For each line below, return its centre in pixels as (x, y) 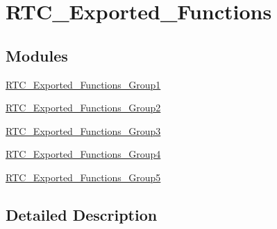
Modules (37, 55)
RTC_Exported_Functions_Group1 (83, 84)
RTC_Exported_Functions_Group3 (83, 130)
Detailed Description (82, 214)
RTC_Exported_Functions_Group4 (83, 154)
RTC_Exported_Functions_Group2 (83, 108)
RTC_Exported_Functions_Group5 (83, 177)
